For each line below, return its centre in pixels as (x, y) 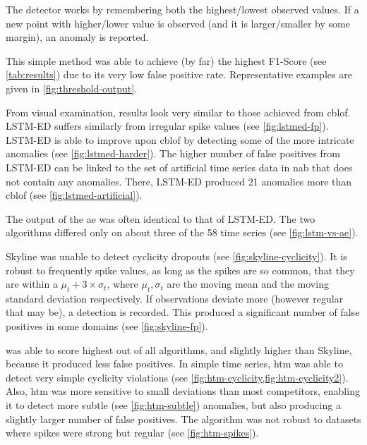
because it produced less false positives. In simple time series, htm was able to (174, 364)
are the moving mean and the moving (248, 284)
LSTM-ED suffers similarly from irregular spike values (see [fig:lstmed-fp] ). (167, 126)
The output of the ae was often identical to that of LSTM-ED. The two (161, 218)
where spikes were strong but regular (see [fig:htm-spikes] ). (132, 433)
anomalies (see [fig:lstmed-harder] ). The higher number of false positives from (173, 153)
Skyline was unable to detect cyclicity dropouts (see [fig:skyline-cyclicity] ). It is (176, 256)
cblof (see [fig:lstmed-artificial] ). (74, 195)
